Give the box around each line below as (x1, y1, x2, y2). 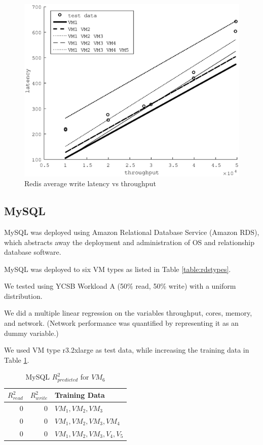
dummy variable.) (4, 327, 59, 338)
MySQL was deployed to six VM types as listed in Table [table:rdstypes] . (4, 263, 231, 274)
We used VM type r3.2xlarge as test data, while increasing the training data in (4, 345, 249, 355)
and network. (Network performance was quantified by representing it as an (4, 318, 239, 328)
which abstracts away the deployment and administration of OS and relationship (4, 236, 254, 247)
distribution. (4, 290, 43, 301)
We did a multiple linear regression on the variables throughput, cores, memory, (4, 307, 252, 318)
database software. (4, 247, 61, 257)
